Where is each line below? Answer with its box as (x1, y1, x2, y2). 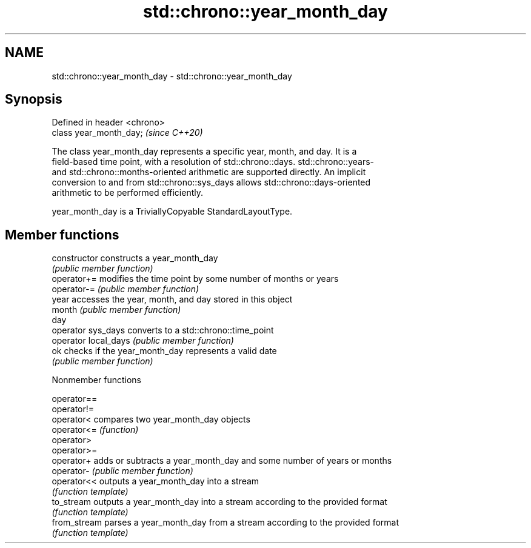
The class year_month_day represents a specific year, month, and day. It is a (52, 146, 357, 157)
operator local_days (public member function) (52, 335, 234, 346)
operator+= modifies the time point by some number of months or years (52, 273, 339, 284)
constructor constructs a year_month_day (52, 253, 218, 264)
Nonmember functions (52, 375, 141, 386)
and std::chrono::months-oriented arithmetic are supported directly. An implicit (52, 167, 366, 178)
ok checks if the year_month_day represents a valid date (52, 346, 277, 356)
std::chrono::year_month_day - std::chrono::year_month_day (52, 70, 292, 81)
